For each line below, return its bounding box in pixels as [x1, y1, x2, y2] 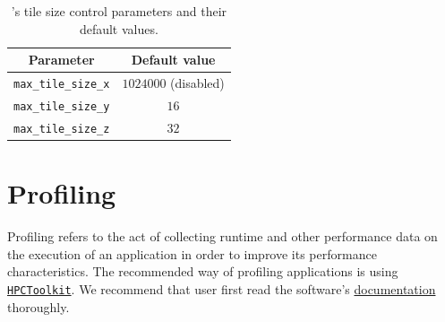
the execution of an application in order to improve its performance [7, 244, 377, 263]
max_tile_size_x [13, 78, 110, 91]
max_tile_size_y [13, 100, 110, 113]
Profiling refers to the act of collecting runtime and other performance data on [7, 227, 438, 246]
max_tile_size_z [13, 122, 110, 135]
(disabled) [170, 74, 225, 92]
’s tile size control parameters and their [11, 2, 227, 20]
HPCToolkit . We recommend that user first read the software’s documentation [7, 279, 436, 298]
